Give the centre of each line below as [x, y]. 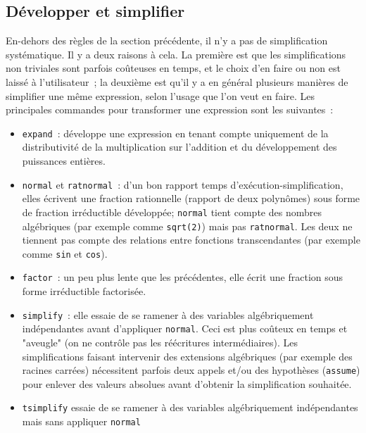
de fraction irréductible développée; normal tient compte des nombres [172, 212]
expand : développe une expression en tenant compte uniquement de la [175, 133]
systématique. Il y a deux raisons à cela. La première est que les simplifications [176, 54]
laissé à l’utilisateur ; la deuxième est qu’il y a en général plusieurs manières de [177, 81]
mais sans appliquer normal [81, 421]
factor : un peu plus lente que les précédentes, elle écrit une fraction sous [183, 277]
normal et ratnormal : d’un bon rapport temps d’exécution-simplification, [183, 184]
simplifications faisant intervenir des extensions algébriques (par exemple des [187, 356]
